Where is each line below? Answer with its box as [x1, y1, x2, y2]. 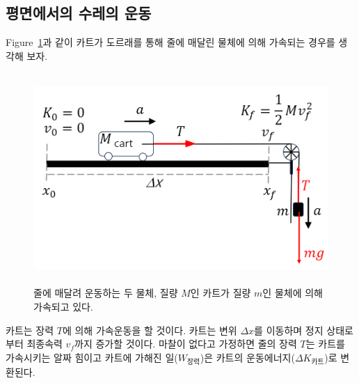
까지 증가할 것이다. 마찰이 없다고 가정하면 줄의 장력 [74, 336, 297, 351]
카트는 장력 [6, 322, 54, 337]
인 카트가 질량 [190, 286, 251, 300]
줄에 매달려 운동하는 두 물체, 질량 [33, 286, 178, 300]
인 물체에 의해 [262, 286, 323, 300]
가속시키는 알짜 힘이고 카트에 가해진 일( [6, 350, 178, 364]
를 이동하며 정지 [254, 322, 324, 337]
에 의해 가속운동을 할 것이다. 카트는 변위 [62, 322, 237, 337]
